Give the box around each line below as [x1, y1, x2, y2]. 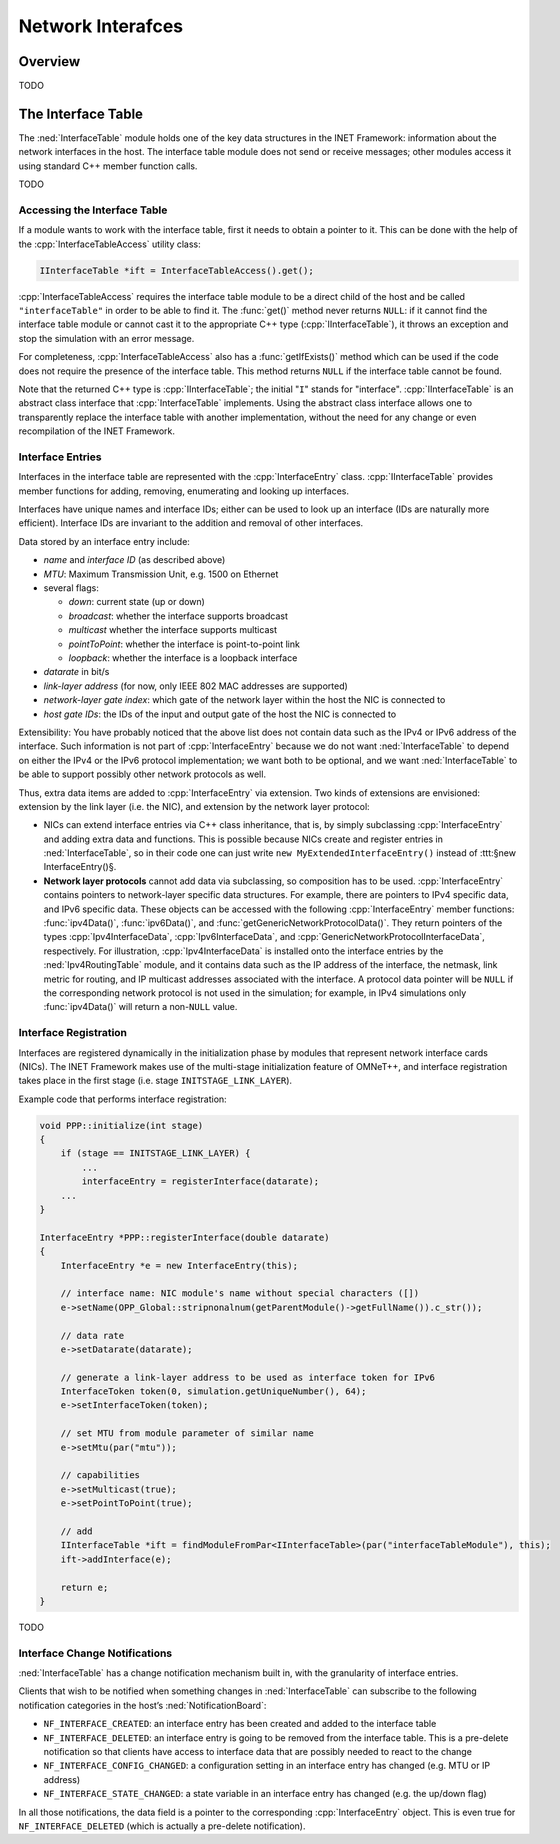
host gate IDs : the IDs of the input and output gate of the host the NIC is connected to [43, 708, 397, 720]
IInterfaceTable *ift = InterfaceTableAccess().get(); [39, 265, 314, 276]
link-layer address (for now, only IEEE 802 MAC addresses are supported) [43, 680, 349, 692]
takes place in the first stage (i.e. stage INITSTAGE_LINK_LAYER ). [18, 1075, 293, 1087]
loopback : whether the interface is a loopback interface [68, 651, 298, 664]
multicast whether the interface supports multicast [68, 624, 277, 636]
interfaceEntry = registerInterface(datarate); [81, 1176, 320, 1187]
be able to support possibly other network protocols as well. [18, 768, 267, 780]
